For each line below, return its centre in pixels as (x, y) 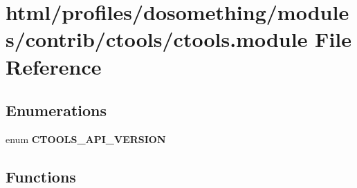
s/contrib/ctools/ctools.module (157, 39)
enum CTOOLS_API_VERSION (86, 139)
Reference (54, 66)
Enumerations (56, 110)
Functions (41, 176)
